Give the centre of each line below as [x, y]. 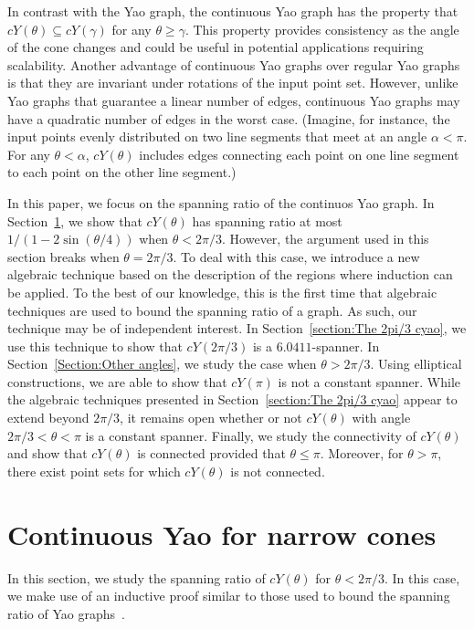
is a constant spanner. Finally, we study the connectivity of [251, 435]
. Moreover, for [362, 453]
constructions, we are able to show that [117, 381]
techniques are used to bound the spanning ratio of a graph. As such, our [212, 310]
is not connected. [278, 471]
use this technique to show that [95, 346]
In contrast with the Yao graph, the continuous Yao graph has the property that [233, 11]
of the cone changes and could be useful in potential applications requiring [216, 47]
